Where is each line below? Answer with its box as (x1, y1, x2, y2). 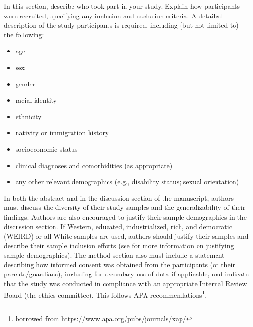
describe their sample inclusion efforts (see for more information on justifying (4, 240, 234, 250)
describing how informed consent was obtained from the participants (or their (4, 259, 235, 269)
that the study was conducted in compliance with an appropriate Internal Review (4, 278, 247, 289)
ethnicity (15, 111, 42, 121)
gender (15, 78, 36, 88)
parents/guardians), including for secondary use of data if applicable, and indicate (4, 269, 249, 279)
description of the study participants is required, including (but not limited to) (4, 20, 239, 30)
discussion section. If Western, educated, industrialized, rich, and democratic (4, 221, 232, 231)
